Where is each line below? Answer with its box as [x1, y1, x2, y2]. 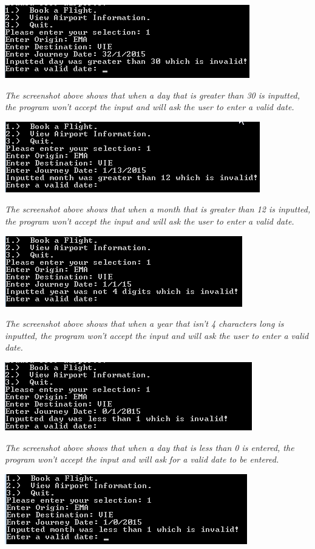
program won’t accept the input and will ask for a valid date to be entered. [5, 453, 279, 466]
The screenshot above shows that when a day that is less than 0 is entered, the [5, 441, 294, 453]
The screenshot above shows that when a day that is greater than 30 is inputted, [5, 88, 300, 101]
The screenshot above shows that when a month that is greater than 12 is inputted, [5, 203, 311, 215]
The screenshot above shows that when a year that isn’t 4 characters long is [5, 317, 284, 330]
